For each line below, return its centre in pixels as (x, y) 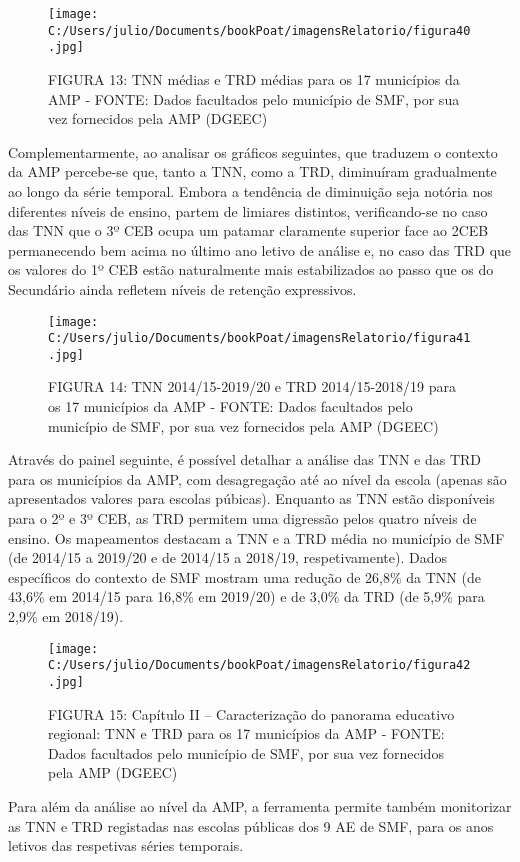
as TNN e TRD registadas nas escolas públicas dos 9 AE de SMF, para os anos (251, 825)
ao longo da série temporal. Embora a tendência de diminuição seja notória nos (250, 190)
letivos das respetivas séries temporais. (126, 845)
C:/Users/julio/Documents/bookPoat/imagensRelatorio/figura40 (259, 30)
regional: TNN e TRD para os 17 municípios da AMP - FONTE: (246, 733)
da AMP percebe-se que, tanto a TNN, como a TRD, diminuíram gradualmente (252, 171)
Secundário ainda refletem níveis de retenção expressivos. (182, 288)
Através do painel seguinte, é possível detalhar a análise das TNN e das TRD (245, 459)
